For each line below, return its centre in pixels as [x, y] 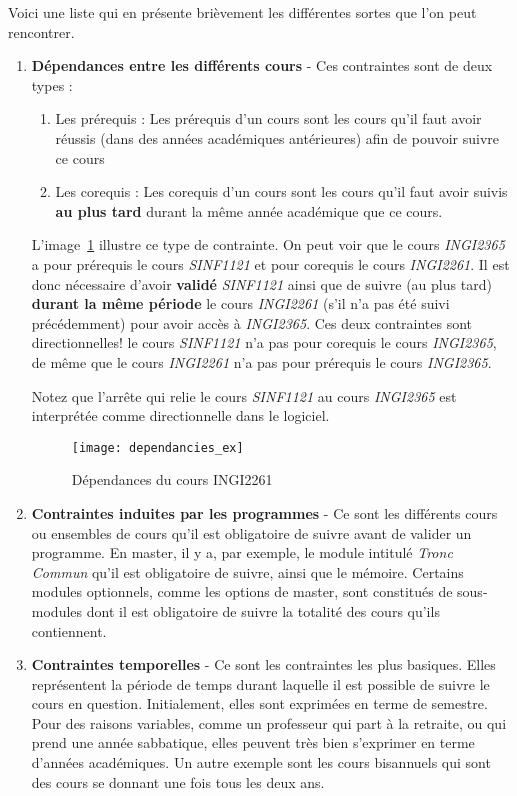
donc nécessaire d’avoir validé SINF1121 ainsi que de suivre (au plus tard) [261, 283]
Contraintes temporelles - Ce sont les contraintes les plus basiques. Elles [263, 664]
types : [52, 84]
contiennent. [69, 630]
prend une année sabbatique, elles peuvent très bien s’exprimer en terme [253, 742]
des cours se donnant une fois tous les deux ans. [178, 781]
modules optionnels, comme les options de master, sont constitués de [242, 591]
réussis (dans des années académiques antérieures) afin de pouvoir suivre [277, 137]
